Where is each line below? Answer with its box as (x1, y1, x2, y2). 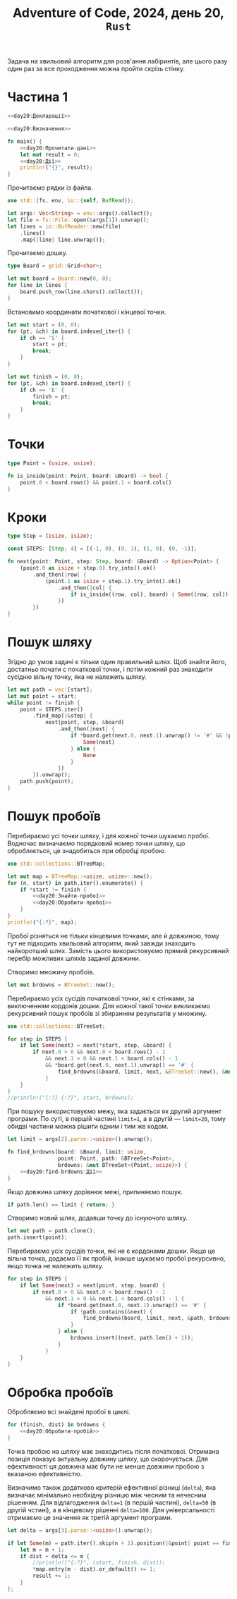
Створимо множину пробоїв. (7, 967, 95, 976)
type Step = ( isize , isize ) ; (7, 532, 93, 540)
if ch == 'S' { (20, 334, 65, 341)
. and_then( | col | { (57, 584, 112, 592)
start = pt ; (32, 341, 68, 348)
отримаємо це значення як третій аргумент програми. (7, 1513, 173, 1521)
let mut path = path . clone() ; (7, 1227, 97, 1235)
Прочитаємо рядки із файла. (7, 183, 93, 192)
